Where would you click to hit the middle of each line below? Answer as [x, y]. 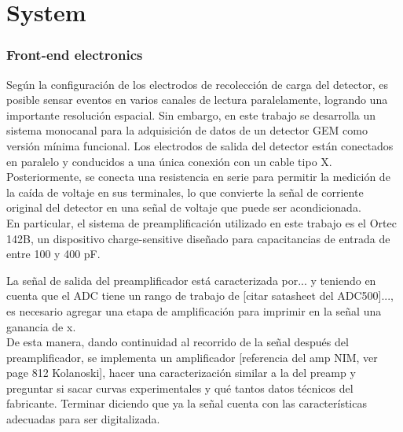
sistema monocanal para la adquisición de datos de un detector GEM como [187, 130]
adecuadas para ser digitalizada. [83, 419]
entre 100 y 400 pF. [53, 254]
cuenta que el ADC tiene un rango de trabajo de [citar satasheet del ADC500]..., [200, 295]
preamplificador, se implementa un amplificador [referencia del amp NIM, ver [192, 357]
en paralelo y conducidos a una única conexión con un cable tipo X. [169, 161]
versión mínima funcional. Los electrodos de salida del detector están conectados [200, 145]
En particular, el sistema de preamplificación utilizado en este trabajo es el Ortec [201, 222]
